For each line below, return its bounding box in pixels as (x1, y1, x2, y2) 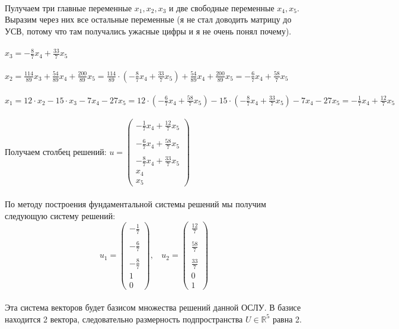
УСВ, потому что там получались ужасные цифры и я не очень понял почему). (5, 24, 292, 37)
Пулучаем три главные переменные (5, 1, 132, 14)
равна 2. (272, 312, 302, 325)
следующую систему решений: (5, 209, 116, 222)
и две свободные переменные (169, 1, 274, 14)
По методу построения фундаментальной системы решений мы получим (5, 197, 266, 210)
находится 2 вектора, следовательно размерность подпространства (5, 312, 243, 325)
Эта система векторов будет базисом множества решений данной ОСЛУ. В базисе (5, 301, 301, 313)
